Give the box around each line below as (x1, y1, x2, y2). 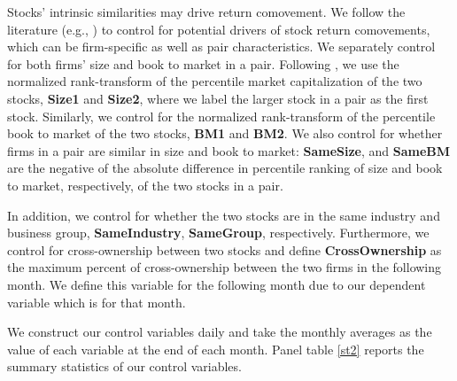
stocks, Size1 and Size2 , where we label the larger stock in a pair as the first (7, 89, 429, 107)
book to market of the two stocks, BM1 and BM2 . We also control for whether (7, 124, 443, 143)
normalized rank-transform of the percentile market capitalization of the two (7, 72, 422, 90)
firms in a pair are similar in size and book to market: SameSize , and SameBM (7, 141, 451, 159)
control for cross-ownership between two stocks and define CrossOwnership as (7, 240, 442, 259)
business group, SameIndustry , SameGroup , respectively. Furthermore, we (7, 223, 430, 242)
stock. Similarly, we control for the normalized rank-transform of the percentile (7, 106, 436, 125)
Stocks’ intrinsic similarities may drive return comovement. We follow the (7, 3, 406, 20)
